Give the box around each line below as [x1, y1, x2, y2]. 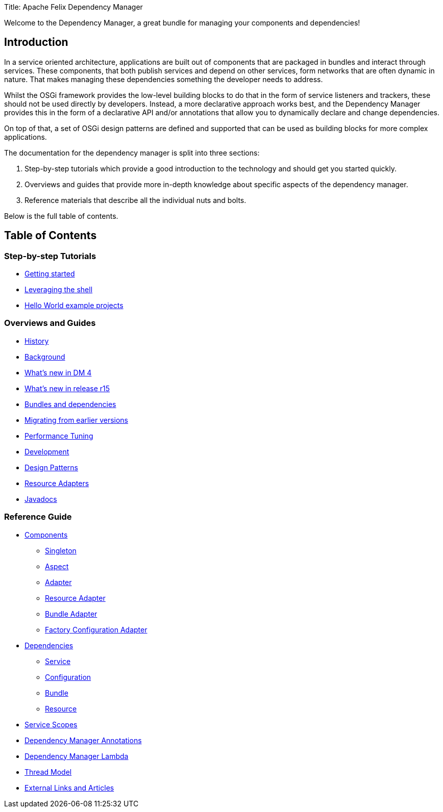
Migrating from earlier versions [24, 415, 128, 424]
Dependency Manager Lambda [24, 751, 129, 760]
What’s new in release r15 [24, 384, 110, 393]
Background [24, 352, 65, 361]
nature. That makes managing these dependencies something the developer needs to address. [4, 74, 323, 84]
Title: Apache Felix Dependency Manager [4, 3, 143, 11]
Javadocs [24, 494, 57, 503]
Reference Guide [4, 512, 72, 522]
